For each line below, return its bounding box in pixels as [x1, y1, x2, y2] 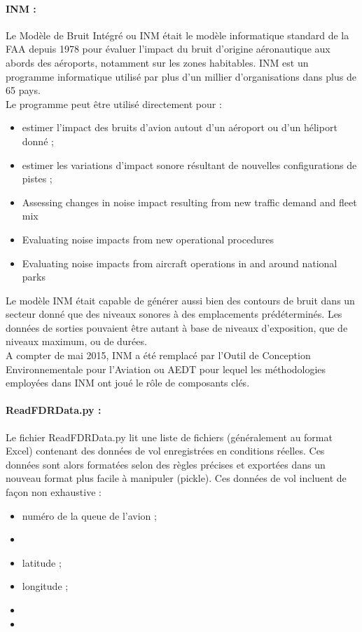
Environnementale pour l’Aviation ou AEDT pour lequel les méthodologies [6, 361, 326, 376]
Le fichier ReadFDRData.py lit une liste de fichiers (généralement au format [6, 429, 333, 444]
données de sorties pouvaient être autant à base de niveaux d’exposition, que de [6, 320, 348, 335]
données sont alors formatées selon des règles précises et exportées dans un [6, 457, 326, 471]
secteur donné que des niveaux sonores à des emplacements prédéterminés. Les [6, 307, 342, 321]
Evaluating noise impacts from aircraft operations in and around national [22, 255, 337, 270]
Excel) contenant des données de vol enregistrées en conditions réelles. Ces [6, 443, 325, 458]
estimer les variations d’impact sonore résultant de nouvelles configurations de [22, 157, 357, 172]
